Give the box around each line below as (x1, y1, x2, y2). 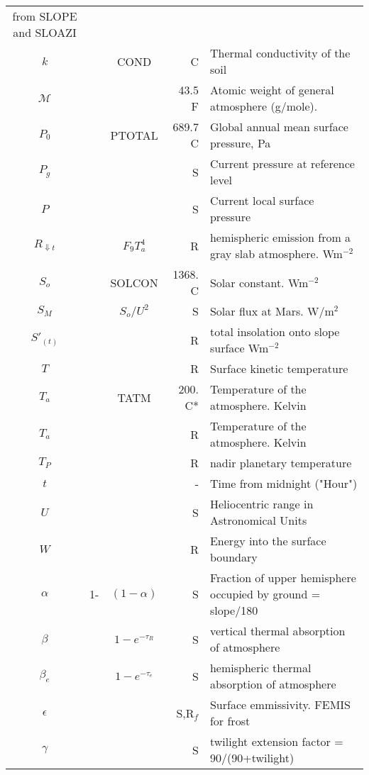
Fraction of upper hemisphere (209, 569, 356, 586)
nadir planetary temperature (209, 455, 352, 471)
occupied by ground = (209, 586, 321, 602)
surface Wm (209, 340, 269, 356)
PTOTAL (110, 126, 158, 143)
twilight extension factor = (209, 733, 343, 749)
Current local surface (209, 192, 314, 208)
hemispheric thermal (209, 659, 312, 676)
